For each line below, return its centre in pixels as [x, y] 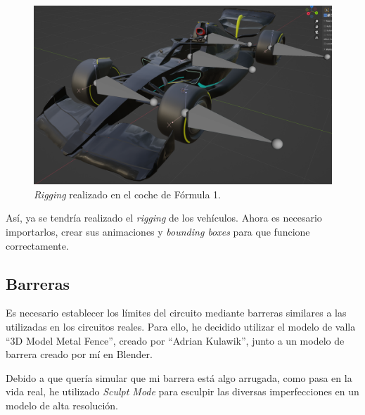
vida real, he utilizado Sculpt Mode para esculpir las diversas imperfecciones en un [182, 391]
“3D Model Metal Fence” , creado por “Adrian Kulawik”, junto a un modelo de [175, 340]
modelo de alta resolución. [62, 405]
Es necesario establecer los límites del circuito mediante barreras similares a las [176, 313]
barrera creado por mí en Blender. [79, 354]
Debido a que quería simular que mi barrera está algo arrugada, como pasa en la [179, 377]
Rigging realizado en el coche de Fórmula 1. [127, 194]
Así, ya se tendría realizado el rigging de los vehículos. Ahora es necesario [164, 218]
